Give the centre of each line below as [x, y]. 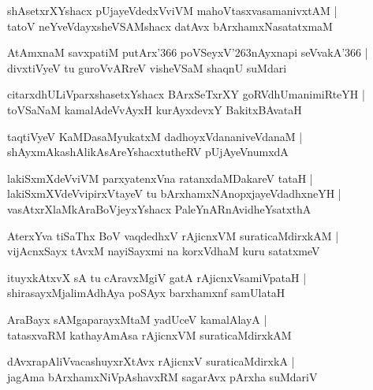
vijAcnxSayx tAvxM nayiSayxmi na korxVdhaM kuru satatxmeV [164, 251]
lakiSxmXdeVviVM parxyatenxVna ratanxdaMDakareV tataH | [160, 178]
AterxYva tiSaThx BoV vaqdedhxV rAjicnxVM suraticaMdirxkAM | [173, 235]
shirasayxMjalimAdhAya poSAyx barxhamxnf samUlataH [146, 293]
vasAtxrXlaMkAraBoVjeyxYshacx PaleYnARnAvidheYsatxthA [159, 208]
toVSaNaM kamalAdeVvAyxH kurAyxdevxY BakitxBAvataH [155, 109]
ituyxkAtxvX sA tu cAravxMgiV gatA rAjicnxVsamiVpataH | [157, 277]
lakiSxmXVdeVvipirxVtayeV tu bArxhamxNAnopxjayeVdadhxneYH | [174, 193]
